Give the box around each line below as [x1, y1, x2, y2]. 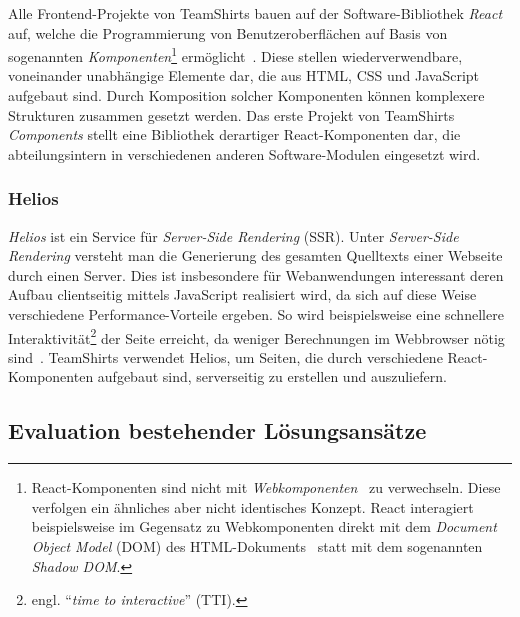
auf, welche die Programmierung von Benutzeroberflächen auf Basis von [8, 22, 448, 43]
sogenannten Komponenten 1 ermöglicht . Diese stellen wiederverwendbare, [8, 43, 463, 66]
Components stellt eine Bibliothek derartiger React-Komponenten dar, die [8, 124, 461, 145]
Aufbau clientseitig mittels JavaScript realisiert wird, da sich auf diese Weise [8, 284, 477, 305]
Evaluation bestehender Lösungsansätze [8, 415, 427, 446]
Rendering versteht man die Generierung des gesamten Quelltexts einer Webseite [8, 245, 503, 266]
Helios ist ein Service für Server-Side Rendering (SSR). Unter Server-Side [8, 225, 459, 246]
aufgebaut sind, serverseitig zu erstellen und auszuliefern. [97, 366, 447, 387]
